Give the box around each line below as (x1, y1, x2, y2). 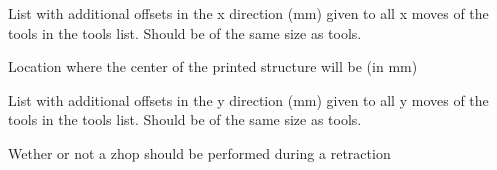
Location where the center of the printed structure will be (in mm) (8, 56, 418, 77)
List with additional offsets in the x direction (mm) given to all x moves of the (8, 3, 489, 23)
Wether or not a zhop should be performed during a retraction (8, 142, 391, 163)
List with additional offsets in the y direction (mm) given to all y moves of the (8, 89, 489, 110)
